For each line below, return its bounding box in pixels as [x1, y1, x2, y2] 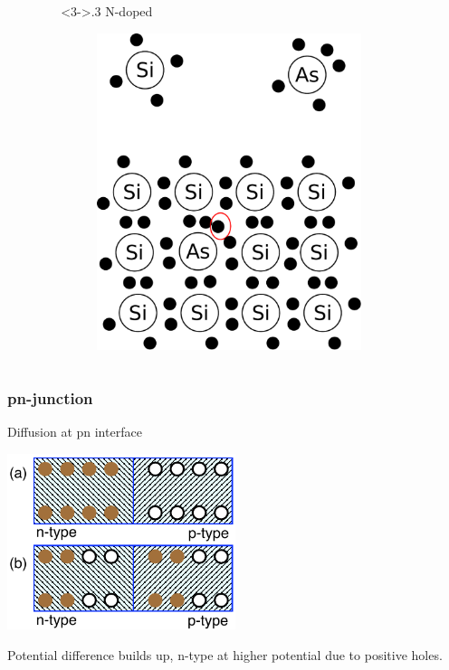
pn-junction [7, 386, 93, 409]
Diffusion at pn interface [7, 422, 142, 441]
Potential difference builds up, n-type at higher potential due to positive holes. [7, 646, 443, 664]
